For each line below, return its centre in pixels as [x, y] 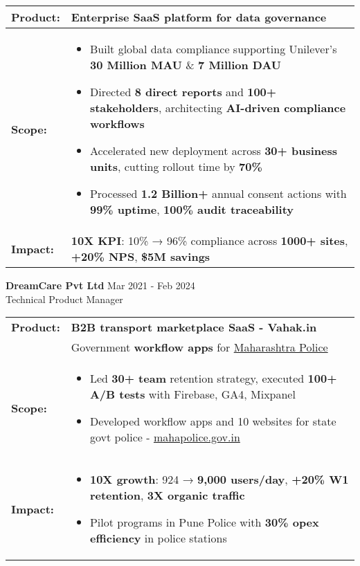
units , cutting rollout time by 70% [176, 166]
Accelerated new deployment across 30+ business [214, 150]
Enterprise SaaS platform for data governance [199, 17]
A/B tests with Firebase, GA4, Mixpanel [192, 394]
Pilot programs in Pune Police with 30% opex [204, 522]
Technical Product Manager [64, 299]
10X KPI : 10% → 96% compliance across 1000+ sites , [209, 240]
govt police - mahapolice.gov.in [165, 437]
